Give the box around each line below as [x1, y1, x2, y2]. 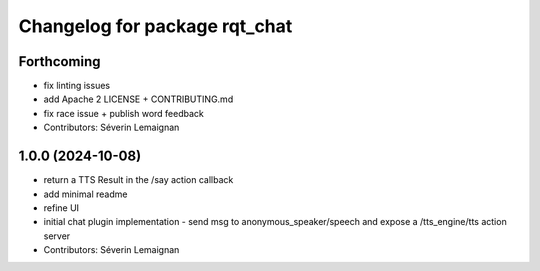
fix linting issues [43, 80, 110, 92]
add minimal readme [43, 188, 128, 200]
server [43, 230, 71, 242]
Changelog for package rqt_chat [18, 15, 293, 37]
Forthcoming [18, 53, 101, 70]
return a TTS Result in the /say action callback [43, 174, 234, 186]
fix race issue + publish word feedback [43, 107, 205, 119]
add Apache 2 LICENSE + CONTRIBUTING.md [43, 93, 234, 105]
